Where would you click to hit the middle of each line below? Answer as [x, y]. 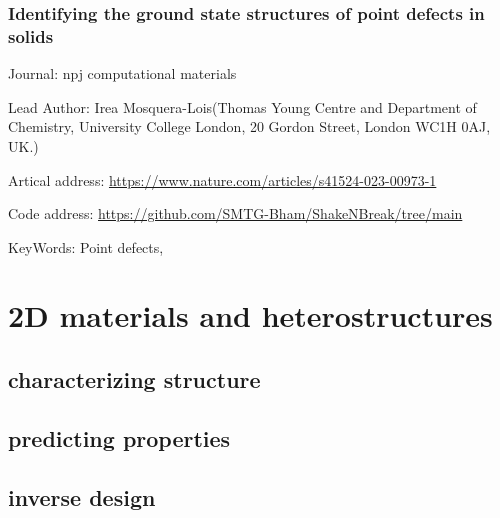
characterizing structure [134, 379]
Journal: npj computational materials [122, 73]
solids [31, 35]
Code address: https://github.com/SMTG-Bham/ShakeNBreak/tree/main [235, 213]
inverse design [82, 496]
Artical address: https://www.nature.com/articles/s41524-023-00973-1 [222, 179]
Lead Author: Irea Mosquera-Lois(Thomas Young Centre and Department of [242, 106]
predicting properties [119, 437]
